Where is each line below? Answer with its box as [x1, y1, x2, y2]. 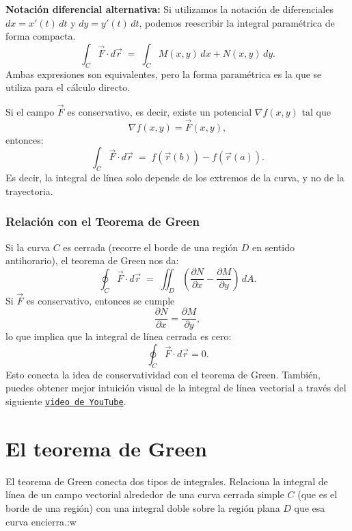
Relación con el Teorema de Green [5, 213, 200, 230]
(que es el [297, 487, 338, 502]
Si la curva [5, 239, 50, 254]
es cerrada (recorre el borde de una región [63, 239, 239, 254]
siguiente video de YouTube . [5, 394, 126, 409]
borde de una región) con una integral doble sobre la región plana [5, 501, 280, 515]
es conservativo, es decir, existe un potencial [67, 104, 252, 118]
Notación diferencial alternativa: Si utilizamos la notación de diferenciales [5, 2, 334, 16]
